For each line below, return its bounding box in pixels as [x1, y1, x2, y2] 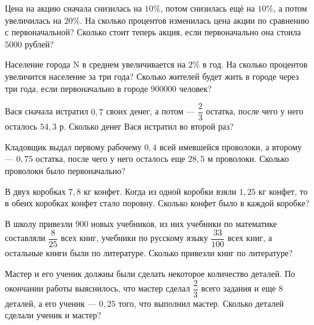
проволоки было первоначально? [5, 164, 126, 176]
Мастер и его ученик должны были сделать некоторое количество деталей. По [5, 267, 295, 280]
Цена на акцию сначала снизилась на [5, 2, 142, 14]
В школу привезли [5, 217, 73, 229]
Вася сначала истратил [5, 105, 88, 117]
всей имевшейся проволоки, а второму [159, 140, 302, 153]
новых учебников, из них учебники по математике [91, 217, 277, 229]
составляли [5, 231, 46, 244]
